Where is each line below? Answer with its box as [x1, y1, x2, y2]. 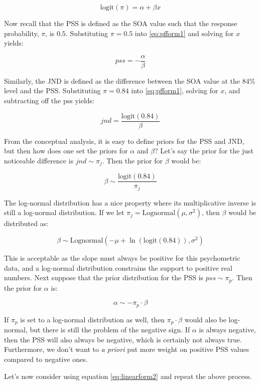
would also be [184, 314, 226, 324]
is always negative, [199, 324, 256, 335]
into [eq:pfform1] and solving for [135, 28, 234, 38]
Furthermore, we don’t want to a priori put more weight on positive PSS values [4, 344, 249, 354]
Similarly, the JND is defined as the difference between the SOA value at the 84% [4, 75, 255, 86]
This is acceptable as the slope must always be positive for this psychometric [4, 253, 240, 263]
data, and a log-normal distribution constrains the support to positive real [4, 262, 232, 273]
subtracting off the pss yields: [4, 95, 95, 106]
